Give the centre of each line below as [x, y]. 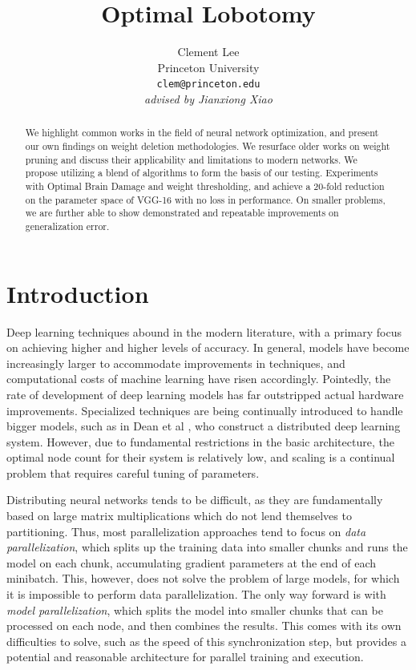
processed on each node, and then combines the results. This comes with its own [204, 626]
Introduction [78, 293]
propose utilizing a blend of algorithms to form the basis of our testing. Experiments [202, 173]
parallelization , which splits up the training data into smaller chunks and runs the [207, 547]
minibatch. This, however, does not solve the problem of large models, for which [203, 578]
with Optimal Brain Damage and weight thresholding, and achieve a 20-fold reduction [205, 186]
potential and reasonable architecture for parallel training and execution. [185, 657]
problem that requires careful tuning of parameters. [133, 472]
